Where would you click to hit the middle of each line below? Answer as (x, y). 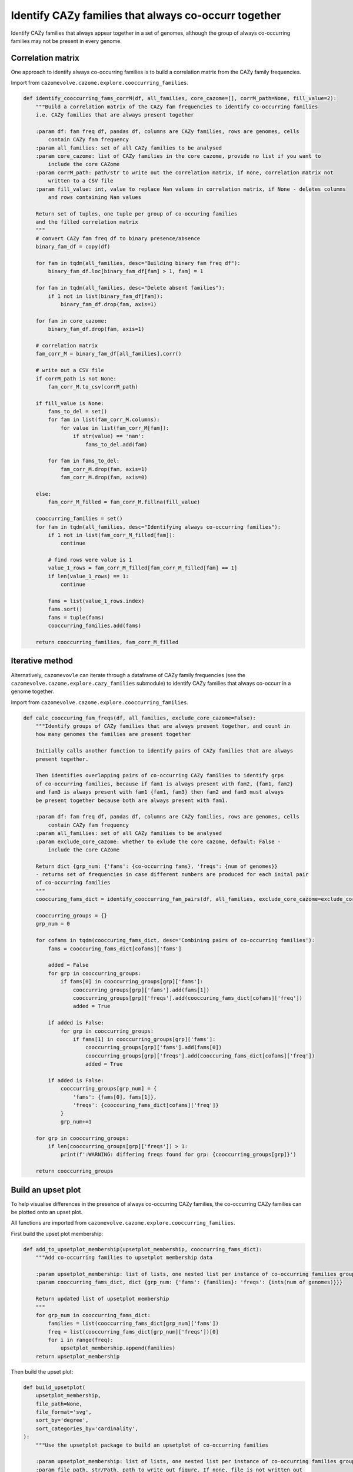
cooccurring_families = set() (79, 519)
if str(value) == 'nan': (109, 436)
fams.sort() (65, 609)
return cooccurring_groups (75, 1171)
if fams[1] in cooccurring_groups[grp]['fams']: (144, 1039)
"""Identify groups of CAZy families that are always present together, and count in (163, 726)
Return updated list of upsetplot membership (102, 1299)
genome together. (32, 691)
